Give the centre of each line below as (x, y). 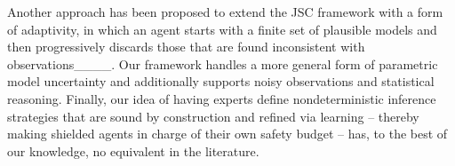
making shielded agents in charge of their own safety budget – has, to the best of (227, 134)
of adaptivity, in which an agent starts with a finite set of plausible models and (222, 29)
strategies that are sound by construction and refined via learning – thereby (213, 116)
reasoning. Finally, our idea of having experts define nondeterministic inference (222, 98)
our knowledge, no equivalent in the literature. (133, 150)
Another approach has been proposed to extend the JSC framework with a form (225, 12)
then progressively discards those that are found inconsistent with (186, 47)
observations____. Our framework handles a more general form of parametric (223, 63)
